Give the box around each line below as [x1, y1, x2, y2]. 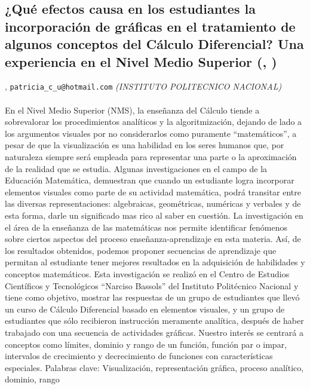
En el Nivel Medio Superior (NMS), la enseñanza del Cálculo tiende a [5, 103, 260, 116]
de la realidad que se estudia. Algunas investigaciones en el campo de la [5, 162, 268, 174]
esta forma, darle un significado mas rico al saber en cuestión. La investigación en [5, 209, 303, 221]
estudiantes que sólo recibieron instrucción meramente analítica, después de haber [5, 314, 304, 327]
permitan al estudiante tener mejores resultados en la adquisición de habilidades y [5, 256, 305, 268]
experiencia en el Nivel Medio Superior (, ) [5, 52, 277, 71]
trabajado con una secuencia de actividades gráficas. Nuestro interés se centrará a [5, 326, 303, 338]
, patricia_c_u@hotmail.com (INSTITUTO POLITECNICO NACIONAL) [5, 80, 282, 93]
